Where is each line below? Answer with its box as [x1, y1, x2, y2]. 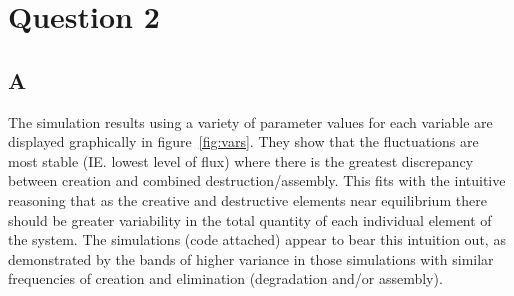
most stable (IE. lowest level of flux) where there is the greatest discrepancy [8, 150, 474, 171]
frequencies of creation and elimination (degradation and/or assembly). [8, 268, 443, 289]
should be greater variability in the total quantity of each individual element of [8, 209, 492, 230]
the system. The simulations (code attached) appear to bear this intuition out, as [8, 229, 506, 250]
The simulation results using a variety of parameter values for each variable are [8, 111, 493, 132]
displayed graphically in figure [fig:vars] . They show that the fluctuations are [8, 131, 479, 152]
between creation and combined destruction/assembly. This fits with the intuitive [8, 170, 506, 191]
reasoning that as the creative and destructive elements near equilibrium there [8, 189, 487, 210]
